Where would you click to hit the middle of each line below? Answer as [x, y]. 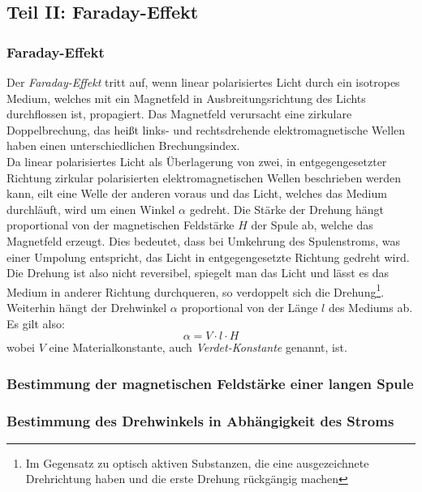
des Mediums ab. [370, 307]
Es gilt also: [36, 323]
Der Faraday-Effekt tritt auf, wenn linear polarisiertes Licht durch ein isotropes [203, 82]
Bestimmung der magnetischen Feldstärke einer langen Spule [210, 383]
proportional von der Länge [250, 307]
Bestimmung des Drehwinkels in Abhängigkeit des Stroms [200, 420]
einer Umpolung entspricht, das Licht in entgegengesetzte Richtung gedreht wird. [208, 257]
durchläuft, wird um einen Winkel [91, 209]
